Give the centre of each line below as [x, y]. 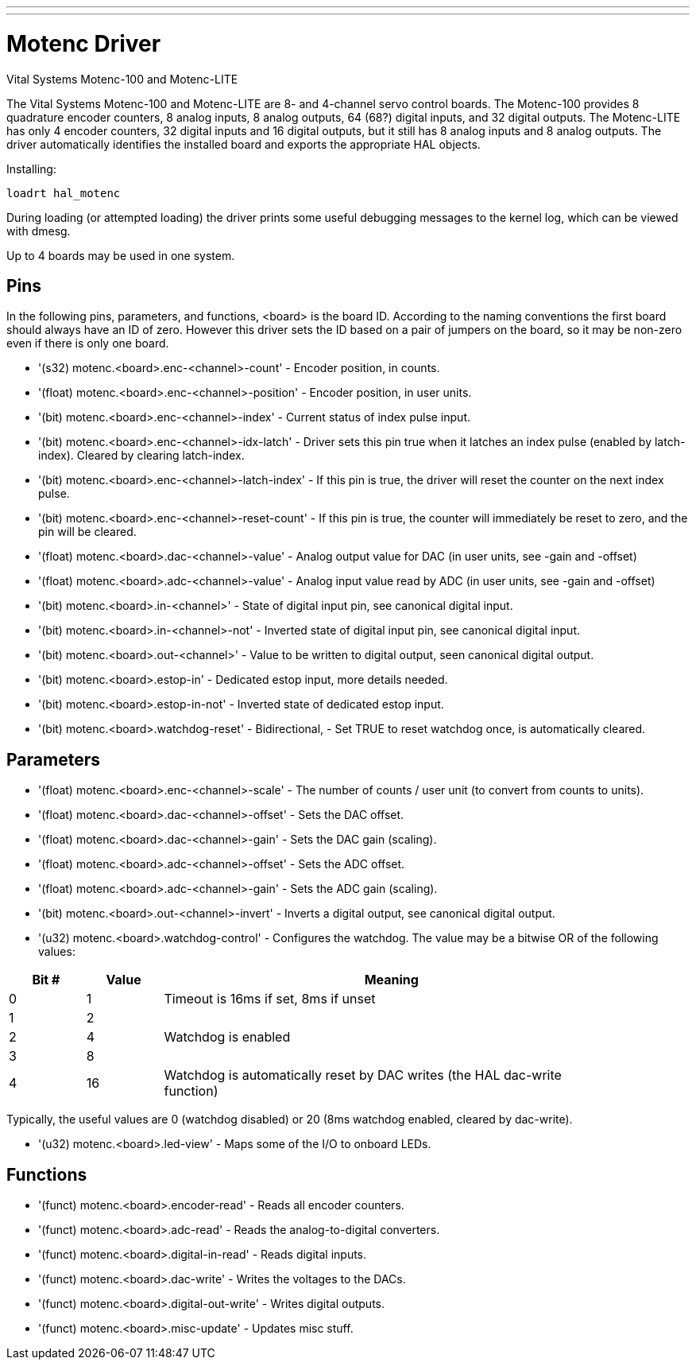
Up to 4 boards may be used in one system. [121, 255]
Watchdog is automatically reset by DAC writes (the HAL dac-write [363, 1075]
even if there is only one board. [88, 343]
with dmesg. [39, 231]
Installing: [31, 169]
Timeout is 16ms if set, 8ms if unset [270, 999]
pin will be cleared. [87, 532]
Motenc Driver [84, 43]
